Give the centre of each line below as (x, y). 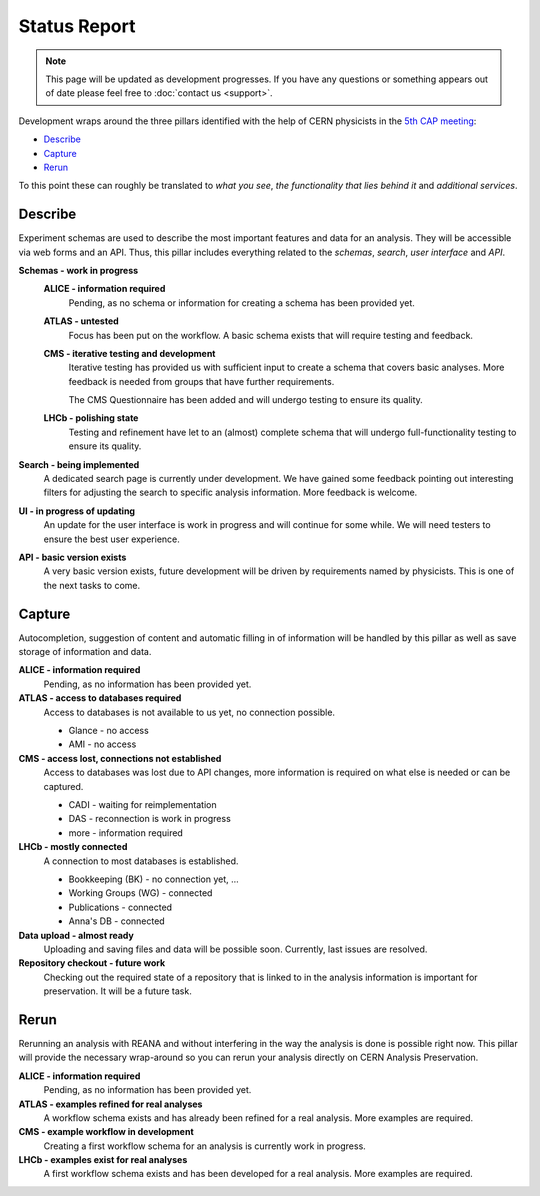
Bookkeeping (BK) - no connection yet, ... (153, 879)
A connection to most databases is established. (141, 861)
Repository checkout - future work (92, 963)
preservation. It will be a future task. (117, 991)
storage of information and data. (85, 652)
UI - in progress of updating (76, 511)
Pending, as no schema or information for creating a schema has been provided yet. (241, 302)
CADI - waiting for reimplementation (142, 804)
